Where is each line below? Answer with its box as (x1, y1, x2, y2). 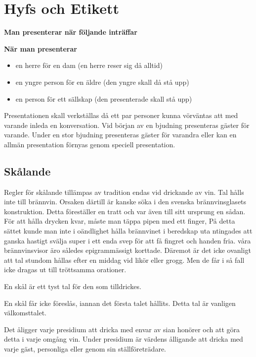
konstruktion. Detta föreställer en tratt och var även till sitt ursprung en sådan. (4, 206, 246, 216)
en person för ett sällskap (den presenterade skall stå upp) (15, 93, 192, 104)
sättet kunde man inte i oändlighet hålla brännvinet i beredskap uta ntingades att (4, 226, 253, 236)
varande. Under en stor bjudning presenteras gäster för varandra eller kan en (4, 129, 237, 140)
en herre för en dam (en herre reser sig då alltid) (15, 60, 163, 70)
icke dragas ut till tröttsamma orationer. (4, 264, 127, 275)
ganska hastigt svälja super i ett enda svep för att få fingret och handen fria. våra (4, 235, 251, 245)
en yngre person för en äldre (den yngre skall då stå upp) (15, 76, 189, 87)
